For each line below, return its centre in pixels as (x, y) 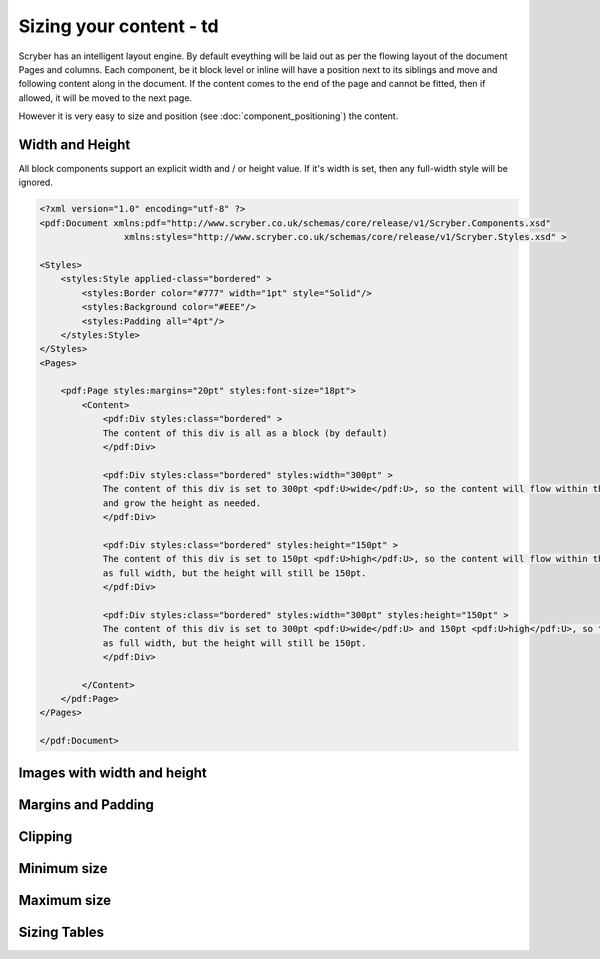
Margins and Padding (86, 804)
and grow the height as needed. (182, 503)
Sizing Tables (61, 931)
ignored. (36, 182)
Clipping (45, 836)
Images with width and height (112, 772)
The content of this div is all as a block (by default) (245, 433)
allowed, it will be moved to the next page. (105, 97)
